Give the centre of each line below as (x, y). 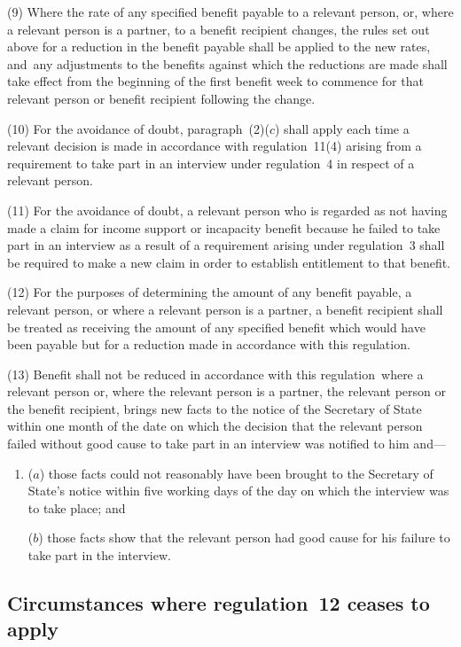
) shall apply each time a (342, 128)
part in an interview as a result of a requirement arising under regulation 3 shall (226, 245)
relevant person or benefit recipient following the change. (161, 98)
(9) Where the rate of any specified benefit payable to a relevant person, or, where (230, 12)
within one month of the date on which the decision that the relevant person (215, 426)
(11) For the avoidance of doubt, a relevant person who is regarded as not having (227, 210)
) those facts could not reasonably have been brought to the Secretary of (236, 473)
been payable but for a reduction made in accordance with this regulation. (209, 344)
